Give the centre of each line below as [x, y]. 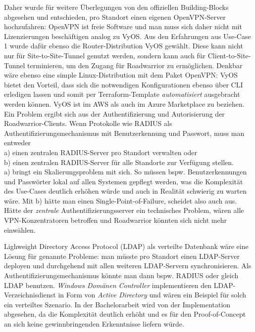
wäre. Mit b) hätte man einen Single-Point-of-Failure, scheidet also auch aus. [121, 200]
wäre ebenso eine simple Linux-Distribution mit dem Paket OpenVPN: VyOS [121, 75]
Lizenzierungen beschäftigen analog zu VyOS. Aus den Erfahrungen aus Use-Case [127, 36]
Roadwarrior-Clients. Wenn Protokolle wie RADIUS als [88, 123]
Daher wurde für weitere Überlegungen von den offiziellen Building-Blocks [116, 7]
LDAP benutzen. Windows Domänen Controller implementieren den [108, 285]
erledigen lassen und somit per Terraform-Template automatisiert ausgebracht [122, 94]
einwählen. [20, 229]
